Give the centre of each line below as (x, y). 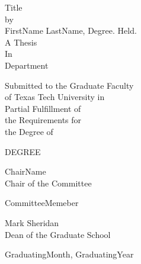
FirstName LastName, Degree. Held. (71, 30)
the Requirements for (43, 120)
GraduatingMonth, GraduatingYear (69, 254)
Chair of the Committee (48, 183)
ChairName (25, 171)
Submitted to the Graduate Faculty (69, 85)
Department (27, 65)
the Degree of (29, 131)
